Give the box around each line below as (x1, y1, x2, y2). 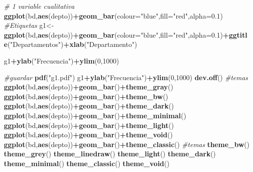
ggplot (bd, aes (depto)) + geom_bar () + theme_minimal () (4, 110, 187, 120)
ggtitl (229, 29, 248, 40)
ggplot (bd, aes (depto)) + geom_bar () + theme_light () (4, 120, 174, 130)
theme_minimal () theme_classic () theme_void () (4, 158, 169, 168)
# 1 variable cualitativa (4, 1, 75, 11)
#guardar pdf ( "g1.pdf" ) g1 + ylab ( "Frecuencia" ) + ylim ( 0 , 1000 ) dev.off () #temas (4, 72, 248, 82)
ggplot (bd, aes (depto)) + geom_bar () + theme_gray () (4, 82, 173, 92)
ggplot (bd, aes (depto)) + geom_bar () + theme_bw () (4, 91, 169, 101)
